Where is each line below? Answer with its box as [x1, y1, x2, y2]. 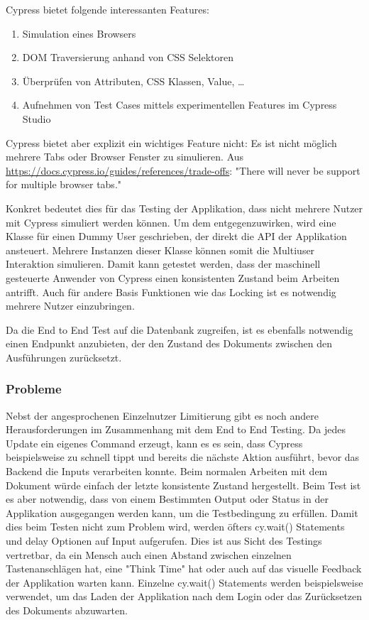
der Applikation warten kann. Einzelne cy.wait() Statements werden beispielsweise [6, 575, 363, 589]
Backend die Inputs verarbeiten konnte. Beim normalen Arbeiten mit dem [6, 464, 328, 479]
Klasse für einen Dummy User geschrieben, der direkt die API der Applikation [6, 229, 347, 244]
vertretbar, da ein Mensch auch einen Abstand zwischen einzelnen [6, 547, 292, 562]
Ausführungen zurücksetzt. [6, 349, 122, 364]
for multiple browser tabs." [6, 177, 122, 192]
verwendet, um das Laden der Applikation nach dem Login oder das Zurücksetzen [6, 589, 363, 604]
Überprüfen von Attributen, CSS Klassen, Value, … [22, 73, 245, 88]
